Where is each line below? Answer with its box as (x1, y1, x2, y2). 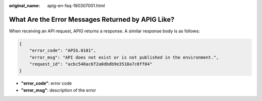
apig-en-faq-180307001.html (47, 3, 105, 8)
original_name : (9, 3, 40, 8)
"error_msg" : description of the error (21, 87, 97, 93)
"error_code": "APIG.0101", (29, 48, 97, 53)
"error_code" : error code (21, 80, 72, 87)
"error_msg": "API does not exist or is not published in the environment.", (29, 55, 219, 60)
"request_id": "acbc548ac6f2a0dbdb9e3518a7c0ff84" (29, 61, 152, 67)
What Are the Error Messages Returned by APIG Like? (9, 15, 175, 24)
